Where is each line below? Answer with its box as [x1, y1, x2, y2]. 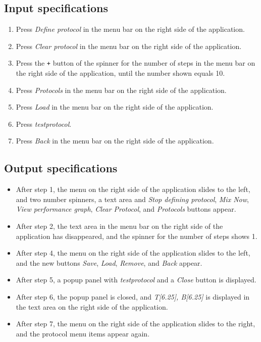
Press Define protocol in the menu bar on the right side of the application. [16, 24, 245, 34]
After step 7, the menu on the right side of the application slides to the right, [16, 318, 255, 329]
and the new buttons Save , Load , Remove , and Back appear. [16, 257, 202, 268]
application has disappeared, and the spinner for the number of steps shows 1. [16, 230, 257, 241]
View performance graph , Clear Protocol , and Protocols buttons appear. [16, 204, 236, 214]
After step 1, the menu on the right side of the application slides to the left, [16, 184, 250, 194]
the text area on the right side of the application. [16, 301, 168, 312]
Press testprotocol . [16, 118, 72, 129]
